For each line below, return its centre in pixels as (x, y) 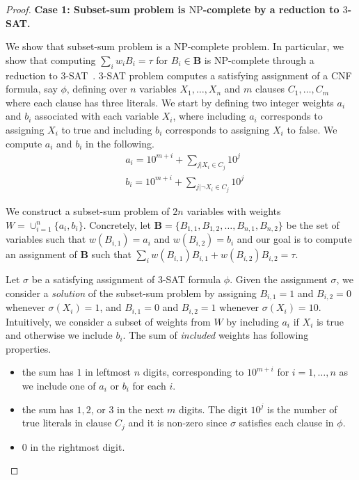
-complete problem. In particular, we (266, 46)
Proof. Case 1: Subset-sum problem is (96, 9)
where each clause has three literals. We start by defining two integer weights (170, 102)
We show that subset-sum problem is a (88, 46)
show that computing (51, 59)
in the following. (120, 143)
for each (149, 385)
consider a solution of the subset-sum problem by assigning (131, 293)
